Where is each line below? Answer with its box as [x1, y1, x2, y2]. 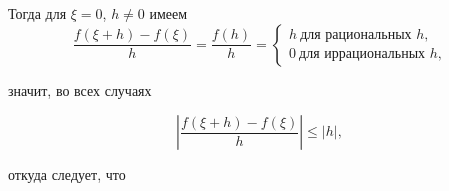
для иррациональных [299, 47, 426, 62]
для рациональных [300, 28, 412, 43]
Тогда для [8, 3, 67, 23]
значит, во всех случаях [8, 79, 152, 100]
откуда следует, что [8, 164, 126, 185]
